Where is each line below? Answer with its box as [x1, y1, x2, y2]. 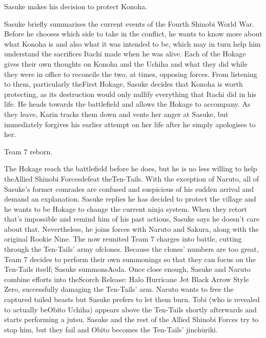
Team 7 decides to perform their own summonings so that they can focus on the [4, 253, 256, 264]
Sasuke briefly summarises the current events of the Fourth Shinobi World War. [4, 18, 254, 29]
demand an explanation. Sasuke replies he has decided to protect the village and [4, 193, 256, 204]
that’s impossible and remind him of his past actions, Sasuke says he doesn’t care [4, 213, 260, 224]
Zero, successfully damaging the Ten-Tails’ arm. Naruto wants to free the [4, 284, 234, 294]
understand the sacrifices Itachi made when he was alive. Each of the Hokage [4, 48, 246, 59]
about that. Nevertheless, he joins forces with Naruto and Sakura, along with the [4, 223, 259, 234]
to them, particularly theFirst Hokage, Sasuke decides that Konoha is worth [4, 78, 243, 89]
